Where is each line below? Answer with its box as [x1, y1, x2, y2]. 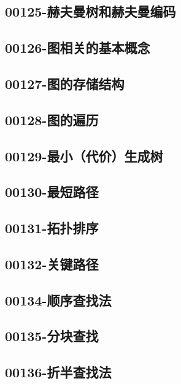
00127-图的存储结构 [5, 74, 125, 93]
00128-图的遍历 [5, 110, 99, 129]
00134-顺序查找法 [5, 290, 112, 309]
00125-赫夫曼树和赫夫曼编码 [5, 2, 176, 21]
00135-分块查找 [5, 326, 99, 345]
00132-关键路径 [5, 254, 99, 273]
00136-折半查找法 [5, 363, 112, 382]
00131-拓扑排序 [5, 218, 99, 237]
